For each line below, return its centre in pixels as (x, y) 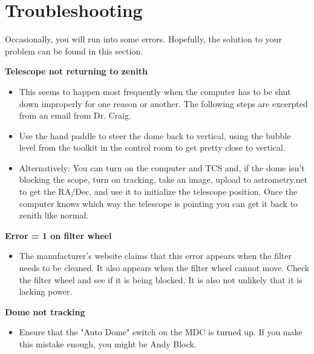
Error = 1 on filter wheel (58, 235)
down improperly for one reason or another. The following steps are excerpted (163, 103)
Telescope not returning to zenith (76, 71)
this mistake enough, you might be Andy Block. (108, 344)
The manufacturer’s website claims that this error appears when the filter (155, 256)
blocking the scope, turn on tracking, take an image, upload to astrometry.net (163, 179)
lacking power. (46, 291)
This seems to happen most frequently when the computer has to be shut (155, 91)
